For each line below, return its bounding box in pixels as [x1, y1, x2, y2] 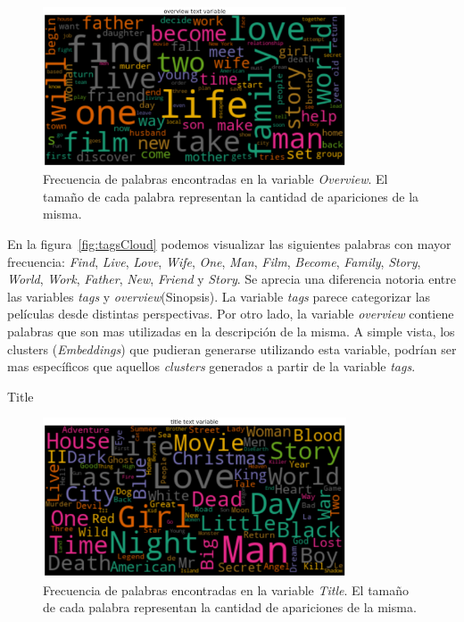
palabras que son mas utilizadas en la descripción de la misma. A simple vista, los [7, 322, 455, 341]
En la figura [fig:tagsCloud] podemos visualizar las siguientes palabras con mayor [7, 235, 452, 253]
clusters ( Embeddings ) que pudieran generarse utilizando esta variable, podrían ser [7, 339, 457, 358]
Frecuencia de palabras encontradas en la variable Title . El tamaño [43, 580, 410, 599]
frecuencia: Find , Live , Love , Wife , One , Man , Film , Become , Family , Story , [7, 252, 421, 270]
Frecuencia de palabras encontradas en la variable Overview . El [43, 170, 388, 188]
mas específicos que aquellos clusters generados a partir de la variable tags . [7, 357, 416, 376]
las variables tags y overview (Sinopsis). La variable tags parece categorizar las [7, 286, 431, 305]
